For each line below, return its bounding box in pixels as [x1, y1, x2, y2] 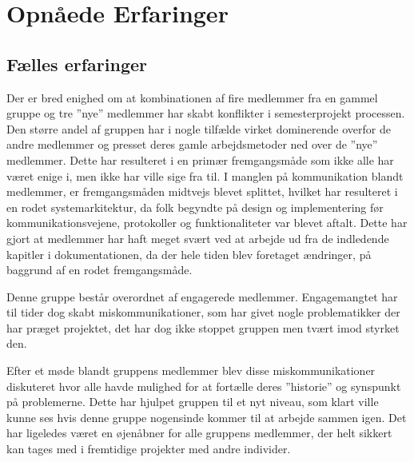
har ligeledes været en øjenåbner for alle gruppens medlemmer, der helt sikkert [6, 424, 392, 441]
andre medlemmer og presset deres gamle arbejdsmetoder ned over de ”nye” [6, 136, 378, 153]
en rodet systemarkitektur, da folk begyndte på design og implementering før [6, 198, 384, 215]
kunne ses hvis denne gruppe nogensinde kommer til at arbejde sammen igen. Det [6, 408, 407, 425]
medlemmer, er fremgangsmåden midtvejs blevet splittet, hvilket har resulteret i [6, 183, 398, 200]
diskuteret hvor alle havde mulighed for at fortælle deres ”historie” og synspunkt [6, 377, 401, 394]
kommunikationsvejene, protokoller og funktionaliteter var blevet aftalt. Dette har [6, 214, 408, 231]
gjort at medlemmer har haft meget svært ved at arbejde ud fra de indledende [6, 229, 389, 246]
